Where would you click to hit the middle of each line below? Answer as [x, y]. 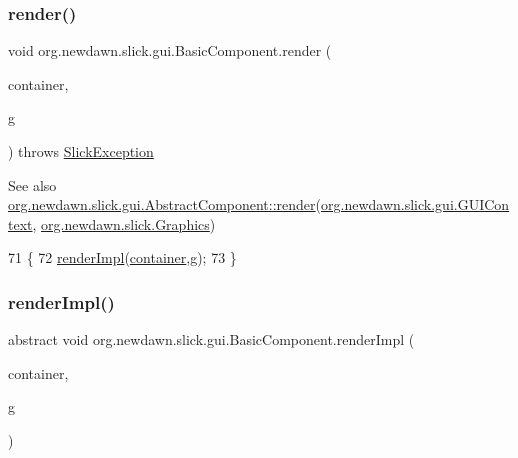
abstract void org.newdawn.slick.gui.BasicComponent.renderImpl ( [211, 339]
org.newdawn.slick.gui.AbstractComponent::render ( [165, 204]
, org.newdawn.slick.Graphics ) [124, 223]
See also [32, 184]
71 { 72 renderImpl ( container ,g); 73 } [122, 257]
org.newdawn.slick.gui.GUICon [415, 204]
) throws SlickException [81, 151]
